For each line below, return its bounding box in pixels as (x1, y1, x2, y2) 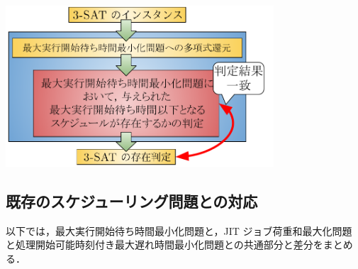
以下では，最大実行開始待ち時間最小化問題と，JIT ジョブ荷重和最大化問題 (6, 223, 352, 238)
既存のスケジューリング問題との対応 (6, 190, 258, 212)
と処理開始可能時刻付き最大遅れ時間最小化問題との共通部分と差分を (6, 237, 323, 252)
